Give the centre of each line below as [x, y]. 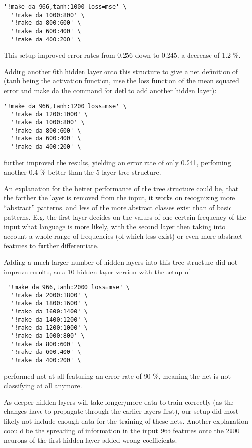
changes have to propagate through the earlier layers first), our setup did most [121, 411]
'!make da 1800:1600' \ [49, 303]
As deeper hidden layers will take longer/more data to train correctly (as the [119, 401]
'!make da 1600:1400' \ [49, 312]
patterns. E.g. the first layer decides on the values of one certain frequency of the [125, 217]
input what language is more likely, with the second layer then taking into [115, 226]
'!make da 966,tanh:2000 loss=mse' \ [69, 287]
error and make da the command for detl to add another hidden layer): [110, 90]
